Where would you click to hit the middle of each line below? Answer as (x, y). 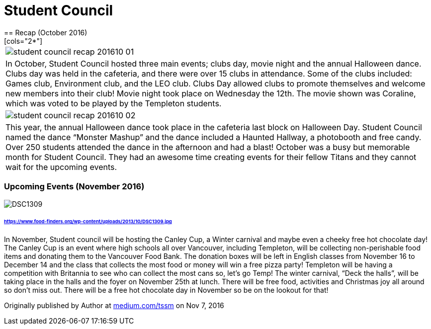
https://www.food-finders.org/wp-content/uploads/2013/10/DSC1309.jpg (88, 222)
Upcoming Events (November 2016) (74, 187)
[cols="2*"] (23, 41)
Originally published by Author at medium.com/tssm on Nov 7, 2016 (114, 306)
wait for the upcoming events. (61, 167)
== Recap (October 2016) (46, 32)
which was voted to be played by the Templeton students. (114, 103)
